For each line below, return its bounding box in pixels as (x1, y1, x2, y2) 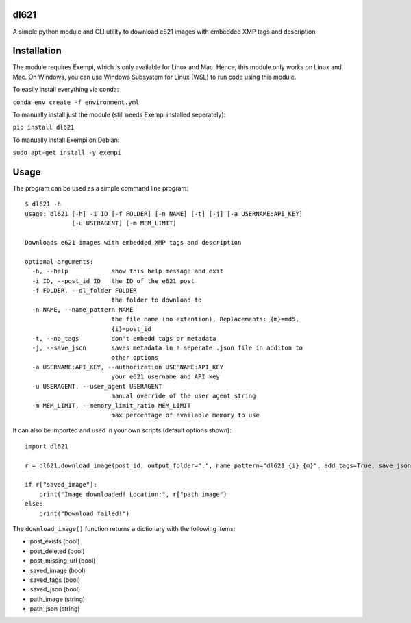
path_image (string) (29, 595, 86, 603)
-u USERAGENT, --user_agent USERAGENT (32, 382, 162, 390)
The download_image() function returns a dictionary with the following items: (12, 524, 236, 533)
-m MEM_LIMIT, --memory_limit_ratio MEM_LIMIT (32, 402, 191, 409)
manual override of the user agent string (111, 392, 256, 400)
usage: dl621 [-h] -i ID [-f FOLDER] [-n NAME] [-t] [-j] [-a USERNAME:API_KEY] (25, 210, 303, 217)
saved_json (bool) (29, 585, 81, 594)
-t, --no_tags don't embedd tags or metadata (32, 334, 216, 342)
